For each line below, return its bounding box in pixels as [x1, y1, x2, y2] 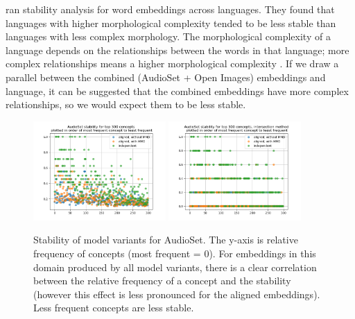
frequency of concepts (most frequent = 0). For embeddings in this [33, 246, 316, 261]
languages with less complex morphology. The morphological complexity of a [6, 29, 331, 44]
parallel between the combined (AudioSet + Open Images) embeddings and [6, 69, 326, 84]
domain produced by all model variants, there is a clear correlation [33, 259, 317, 274]
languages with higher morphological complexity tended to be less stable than [6, 15, 336, 30]
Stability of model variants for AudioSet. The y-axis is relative [33, 232, 298, 247]
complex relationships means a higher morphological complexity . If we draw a [6, 56, 339, 71]
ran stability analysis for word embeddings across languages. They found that [6, 2, 335, 16]
